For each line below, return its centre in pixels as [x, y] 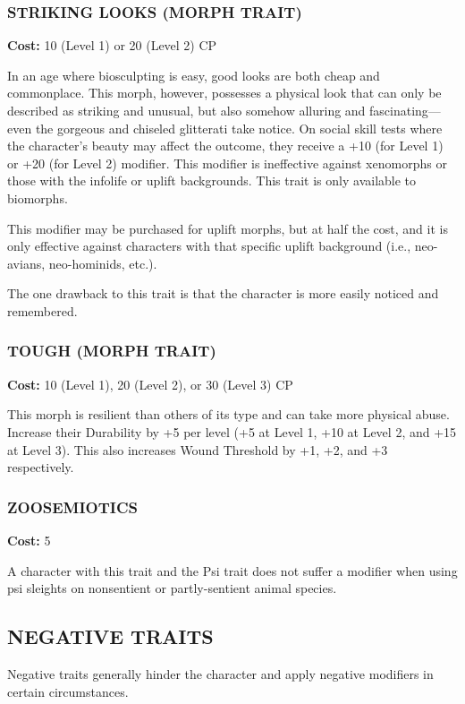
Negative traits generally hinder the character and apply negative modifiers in [220, 673]
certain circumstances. [68, 691]
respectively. [41, 467]
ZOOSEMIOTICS [72, 507]
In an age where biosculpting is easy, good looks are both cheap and [194, 75]
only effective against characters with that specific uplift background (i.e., [209, 246]
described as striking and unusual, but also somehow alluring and [186, 110]
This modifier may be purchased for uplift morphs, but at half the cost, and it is [228, 228]
